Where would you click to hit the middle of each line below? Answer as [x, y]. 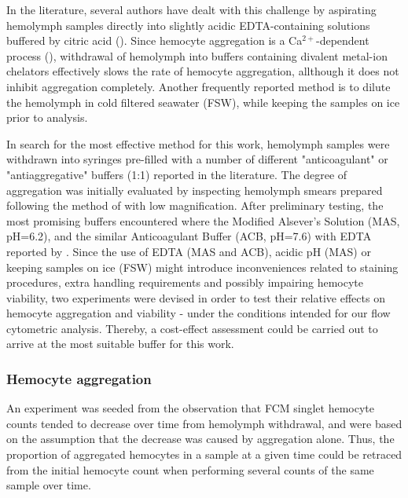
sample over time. [49, 485]
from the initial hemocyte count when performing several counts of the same [190, 469]
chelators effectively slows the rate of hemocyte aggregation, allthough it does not [203, 71]
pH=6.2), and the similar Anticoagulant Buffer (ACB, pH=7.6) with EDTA [189, 236]
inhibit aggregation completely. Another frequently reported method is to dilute [198, 86]
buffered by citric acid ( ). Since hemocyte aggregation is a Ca [154, 40]
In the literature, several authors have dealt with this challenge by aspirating [191, 9]
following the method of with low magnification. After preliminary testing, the [195, 205]
